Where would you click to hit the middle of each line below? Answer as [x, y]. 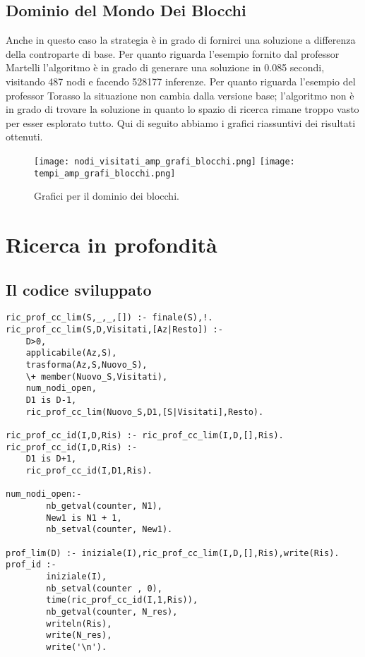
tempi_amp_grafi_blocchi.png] [105, 173]
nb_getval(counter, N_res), [112, 611]
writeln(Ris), [79, 623]
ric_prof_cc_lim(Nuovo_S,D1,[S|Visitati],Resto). [145, 412]
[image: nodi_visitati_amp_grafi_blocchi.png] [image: [164, 161]
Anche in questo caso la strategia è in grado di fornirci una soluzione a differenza [181, 40]
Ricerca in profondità [112, 245]
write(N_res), [79, 635]
